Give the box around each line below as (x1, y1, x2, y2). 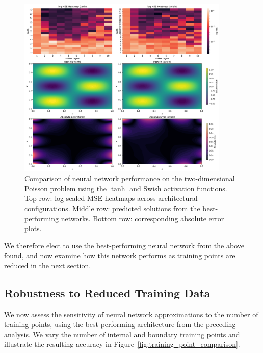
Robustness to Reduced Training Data (4, 285, 211, 300)
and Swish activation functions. (129, 183, 227, 193)
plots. (24, 223, 42, 234)
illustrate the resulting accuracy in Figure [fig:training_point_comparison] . (4, 339, 240, 349)
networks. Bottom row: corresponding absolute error (61, 213, 224, 223)
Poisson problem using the (24, 183, 107, 193)
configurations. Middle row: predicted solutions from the (24, 203, 200, 213)
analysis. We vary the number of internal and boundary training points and (4, 329, 240, 339)
